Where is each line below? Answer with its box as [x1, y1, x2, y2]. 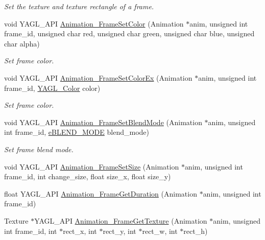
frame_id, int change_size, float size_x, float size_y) [4, 171, 171, 182]
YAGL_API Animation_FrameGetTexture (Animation [34, 215, 207, 226]
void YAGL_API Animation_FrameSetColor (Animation [4, 18, 184, 29]
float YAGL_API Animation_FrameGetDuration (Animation [4, 188, 197, 199]
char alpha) [4, 38, 40, 49]
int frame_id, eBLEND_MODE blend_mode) [4, 127, 149, 137]
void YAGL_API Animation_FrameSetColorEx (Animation [4, 72, 192, 83]
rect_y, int [103, 225, 136, 236]
